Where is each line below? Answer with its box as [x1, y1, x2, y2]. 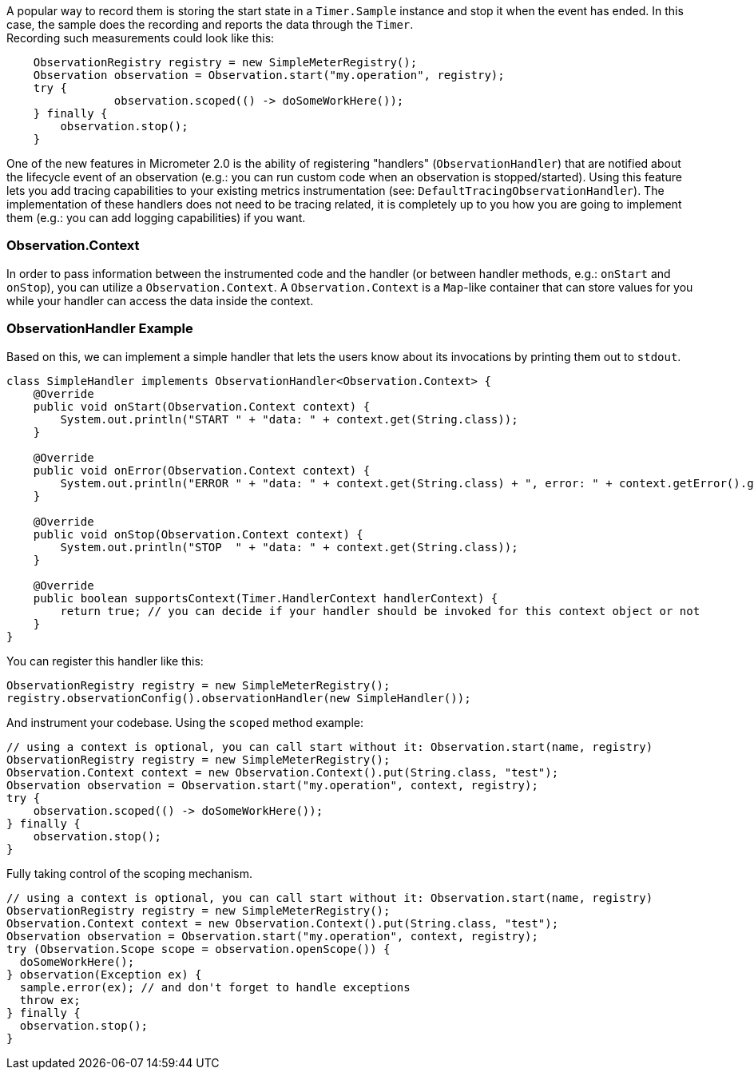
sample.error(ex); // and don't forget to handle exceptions [19, 980, 411, 994]
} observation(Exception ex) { [6, 967, 202, 981]
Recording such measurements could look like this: [6, 31, 275, 45]
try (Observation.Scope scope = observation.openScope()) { [6, 942, 391, 955]
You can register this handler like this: [6, 653, 204, 668]
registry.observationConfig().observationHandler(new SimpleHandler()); [6, 691, 471, 705]
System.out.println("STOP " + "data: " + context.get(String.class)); [60, 540, 518, 554]
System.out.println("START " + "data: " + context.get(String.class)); [60, 412, 518, 426]
